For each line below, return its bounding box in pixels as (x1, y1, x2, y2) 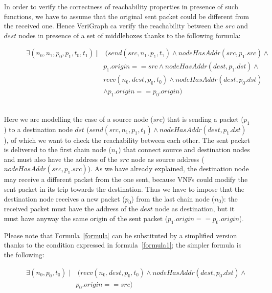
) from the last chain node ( (131, 193, 215, 203)
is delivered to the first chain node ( (4, 144, 112, 155)
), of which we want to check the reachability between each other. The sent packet (4, 135, 250, 145)
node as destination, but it (155, 203, 235, 214)
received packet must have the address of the (4, 203, 138, 214)
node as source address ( (131, 154, 204, 164)
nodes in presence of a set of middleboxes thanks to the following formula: (19, 30, 241, 40)
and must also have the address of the (4, 154, 117, 164)
